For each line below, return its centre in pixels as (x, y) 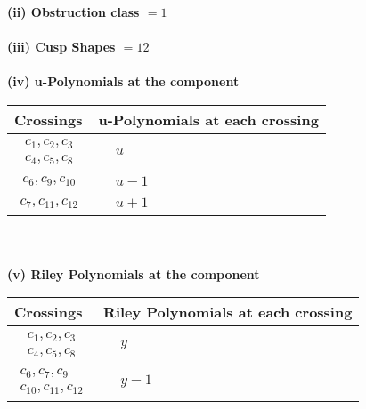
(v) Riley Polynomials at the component (134, 273)
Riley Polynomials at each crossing (228, 312)
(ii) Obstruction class (73, 12)
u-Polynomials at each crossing (208, 119)
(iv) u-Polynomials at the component (123, 81)
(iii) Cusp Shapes (61, 47)
